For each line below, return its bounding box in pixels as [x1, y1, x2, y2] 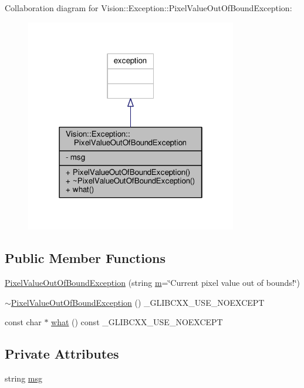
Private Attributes [5, 345, 119, 363]
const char [5, 316, 42, 328]
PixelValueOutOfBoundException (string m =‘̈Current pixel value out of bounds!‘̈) [5, 276, 300, 289]
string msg [5, 372, 42, 384]
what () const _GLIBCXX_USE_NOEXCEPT [51, 316, 223, 328]
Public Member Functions [5, 249, 165, 267]
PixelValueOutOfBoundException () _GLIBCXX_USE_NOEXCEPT [11, 296, 265, 308]
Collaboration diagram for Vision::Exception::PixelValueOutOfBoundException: [5, 2, 292, 14]
